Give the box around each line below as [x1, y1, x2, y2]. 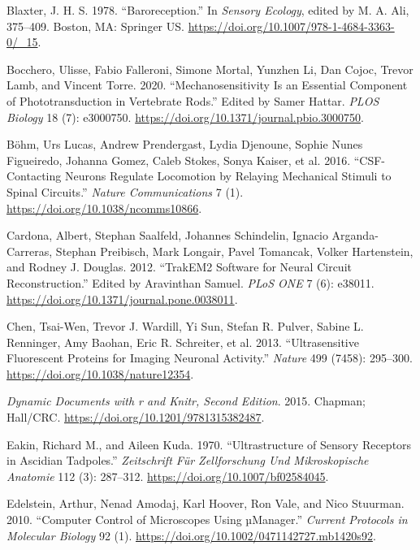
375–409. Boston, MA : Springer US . [6, 17, 184, 34]
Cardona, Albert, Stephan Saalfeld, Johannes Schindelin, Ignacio [6, 227, 328, 244]
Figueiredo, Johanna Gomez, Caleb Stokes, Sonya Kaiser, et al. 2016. [6, 151, 351, 168]
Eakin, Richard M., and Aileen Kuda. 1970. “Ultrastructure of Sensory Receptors [6, 435, 412, 453]
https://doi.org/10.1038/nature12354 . [6, 365, 194, 382]
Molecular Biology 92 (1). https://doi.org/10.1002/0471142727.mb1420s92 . [6, 526, 376, 544]
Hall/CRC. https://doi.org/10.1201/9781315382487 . [6, 409, 265, 426]
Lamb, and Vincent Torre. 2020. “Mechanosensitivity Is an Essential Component [6, 76, 408, 93]
